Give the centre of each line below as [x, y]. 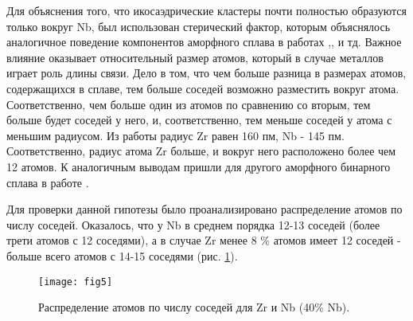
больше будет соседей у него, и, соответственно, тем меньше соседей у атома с [199, 120]
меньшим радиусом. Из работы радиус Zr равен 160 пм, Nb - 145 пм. [175, 135]
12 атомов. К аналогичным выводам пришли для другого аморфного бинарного [199, 166]
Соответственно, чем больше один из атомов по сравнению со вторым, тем [189, 104]
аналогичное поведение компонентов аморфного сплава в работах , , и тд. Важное [204, 42]
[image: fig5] [76, 282]
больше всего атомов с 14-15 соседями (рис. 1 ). [122, 255]
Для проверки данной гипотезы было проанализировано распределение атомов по [205, 209]
